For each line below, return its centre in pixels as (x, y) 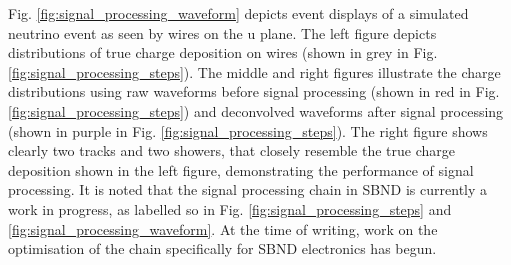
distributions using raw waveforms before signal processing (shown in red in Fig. (254, 91)
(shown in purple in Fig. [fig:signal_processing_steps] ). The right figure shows (248, 130)
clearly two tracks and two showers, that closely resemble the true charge (231, 150)
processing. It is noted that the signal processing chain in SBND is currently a (248, 189)
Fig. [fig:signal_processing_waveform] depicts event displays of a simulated (238, 13)
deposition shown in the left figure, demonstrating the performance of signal (241, 169)
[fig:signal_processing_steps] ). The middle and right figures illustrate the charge (254, 71)
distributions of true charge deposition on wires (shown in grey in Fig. (223, 52)
